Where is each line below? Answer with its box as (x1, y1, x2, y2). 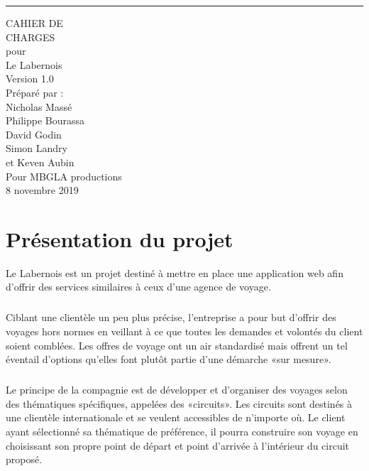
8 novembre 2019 (6, 183, 79, 197)
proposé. (6, 452, 43, 467)
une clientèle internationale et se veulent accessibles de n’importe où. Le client (6, 410, 346, 425)
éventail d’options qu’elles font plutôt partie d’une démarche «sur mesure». (6, 352, 331, 367)
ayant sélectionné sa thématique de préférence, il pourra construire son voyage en (6, 423, 358, 438)
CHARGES (6, 29, 55, 44)
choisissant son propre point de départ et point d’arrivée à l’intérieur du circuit (6, 438, 350, 453)
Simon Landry (6, 141, 67, 156)
